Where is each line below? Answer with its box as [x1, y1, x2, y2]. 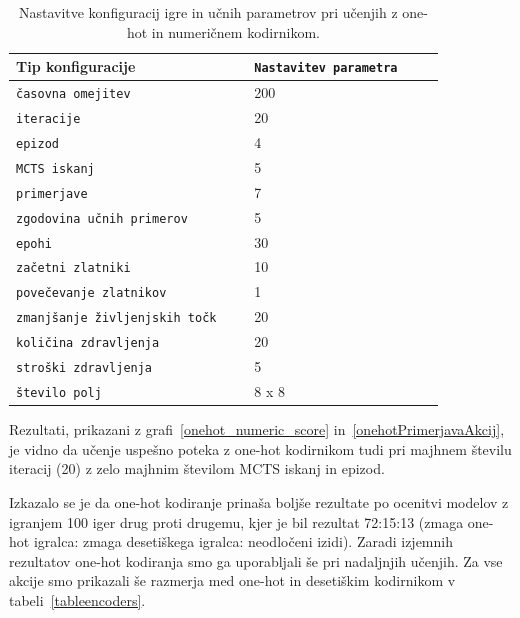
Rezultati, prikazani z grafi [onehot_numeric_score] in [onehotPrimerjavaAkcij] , [9, 419, 505, 440]
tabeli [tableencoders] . [9, 589, 146, 610]
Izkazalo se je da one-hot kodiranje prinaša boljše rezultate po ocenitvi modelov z [9, 491, 509, 512]
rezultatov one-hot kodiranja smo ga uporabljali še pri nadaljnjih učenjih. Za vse [9, 550, 503, 571]
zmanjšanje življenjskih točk [16, 311, 217, 326]
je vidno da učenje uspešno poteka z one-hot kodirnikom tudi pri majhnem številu [9, 438, 512, 459]
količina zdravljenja [16, 336, 160, 351]
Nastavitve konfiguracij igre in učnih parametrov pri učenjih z [18, 2, 398, 22]
